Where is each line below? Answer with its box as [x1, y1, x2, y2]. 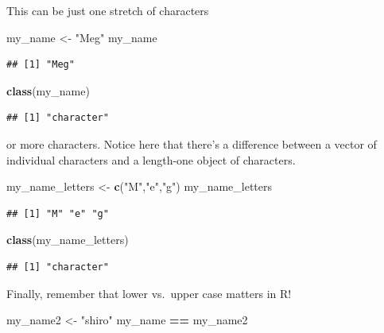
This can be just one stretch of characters [6, 2, 209, 18]
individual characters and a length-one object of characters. [6, 151, 296, 168]
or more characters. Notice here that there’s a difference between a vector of [6, 135, 377, 152]
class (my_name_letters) [6, 231, 129, 248]
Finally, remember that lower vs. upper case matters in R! [6, 285, 292, 301]
